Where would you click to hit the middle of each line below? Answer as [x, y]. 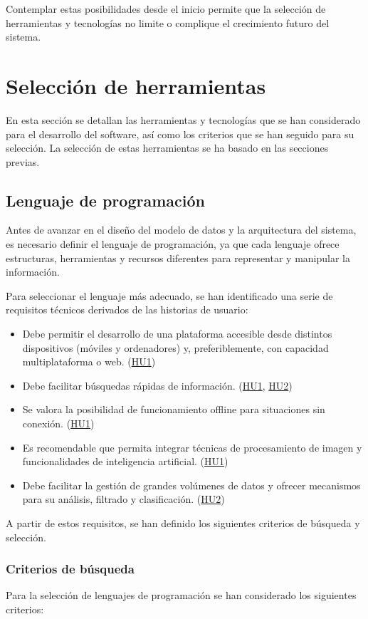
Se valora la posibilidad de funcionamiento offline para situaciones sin [174, 409]
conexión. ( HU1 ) [58, 423]
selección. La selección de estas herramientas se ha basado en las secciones [167, 148]
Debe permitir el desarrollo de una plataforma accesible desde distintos [177, 334]
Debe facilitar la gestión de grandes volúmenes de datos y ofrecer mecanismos [191, 485]
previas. [23, 161]
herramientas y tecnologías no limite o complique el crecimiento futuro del [168, 22]
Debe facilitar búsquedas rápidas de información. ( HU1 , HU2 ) [157, 385]
